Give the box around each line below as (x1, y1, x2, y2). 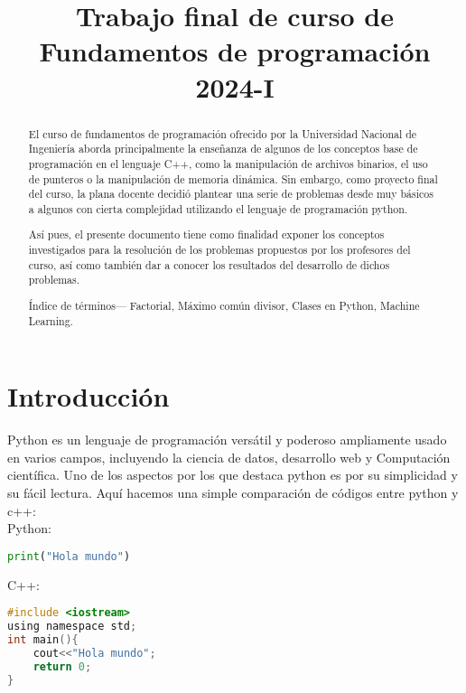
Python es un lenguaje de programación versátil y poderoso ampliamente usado (7, 430, 447, 449)
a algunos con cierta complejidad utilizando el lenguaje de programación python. (28, 201, 408, 216)
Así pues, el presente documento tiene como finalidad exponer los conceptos (28, 227, 385, 242)
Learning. (28, 313, 73, 328)
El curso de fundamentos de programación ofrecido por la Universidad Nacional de (28, 126, 417, 141)
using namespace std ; (7, 620, 137, 633)
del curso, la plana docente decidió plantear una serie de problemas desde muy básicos (28, 186, 433, 201)
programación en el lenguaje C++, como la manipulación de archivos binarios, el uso (28, 155, 428, 171)
